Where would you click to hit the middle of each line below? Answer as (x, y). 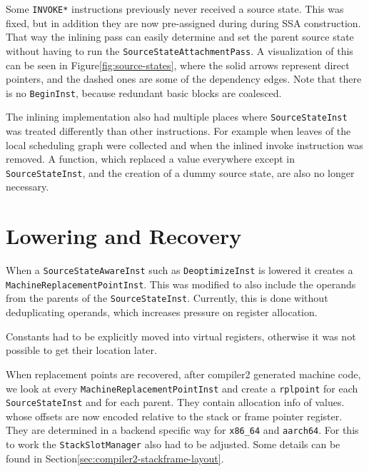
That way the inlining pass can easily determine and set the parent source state (180, 37)
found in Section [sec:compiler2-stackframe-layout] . (115, 458)
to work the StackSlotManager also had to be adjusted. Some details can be (173, 444)
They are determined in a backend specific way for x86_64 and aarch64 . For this (182, 430)
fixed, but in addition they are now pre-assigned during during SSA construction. (183, 22)
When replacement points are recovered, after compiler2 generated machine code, (183, 374)
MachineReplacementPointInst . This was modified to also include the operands (181, 284)
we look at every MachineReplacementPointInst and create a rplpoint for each (182, 388)
